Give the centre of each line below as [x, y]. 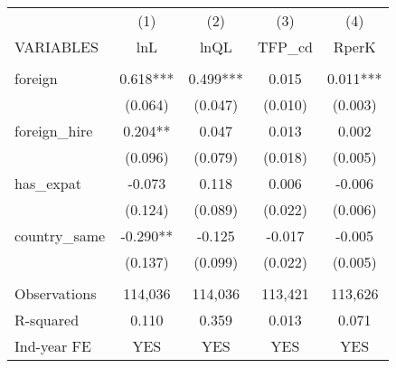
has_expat [48, 183]
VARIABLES [57, 47]
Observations [56, 293]
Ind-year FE [53, 346]
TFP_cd [285, 47]
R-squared [47, 320]
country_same [60, 236]
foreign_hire [54, 131]
